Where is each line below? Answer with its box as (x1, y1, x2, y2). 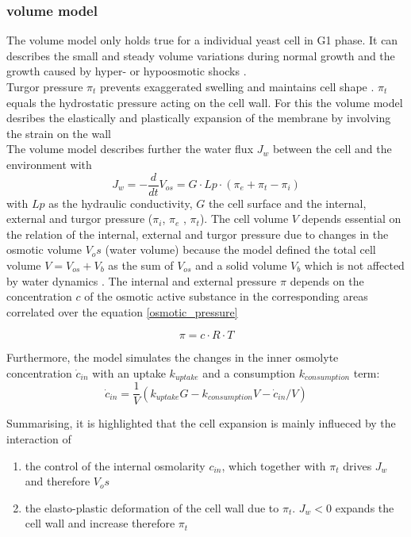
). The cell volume (199, 210, 289, 227)
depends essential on (302, 210, 401, 227)
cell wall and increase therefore (25, 515, 175, 531)
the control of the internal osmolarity (25, 457, 205, 474)
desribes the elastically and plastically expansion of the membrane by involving (6, 109, 391, 126)
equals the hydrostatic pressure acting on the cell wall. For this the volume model (6, 94, 403, 110)
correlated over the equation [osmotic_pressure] (6, 303, 238, 320)
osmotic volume (6, 241, 82, 258)
